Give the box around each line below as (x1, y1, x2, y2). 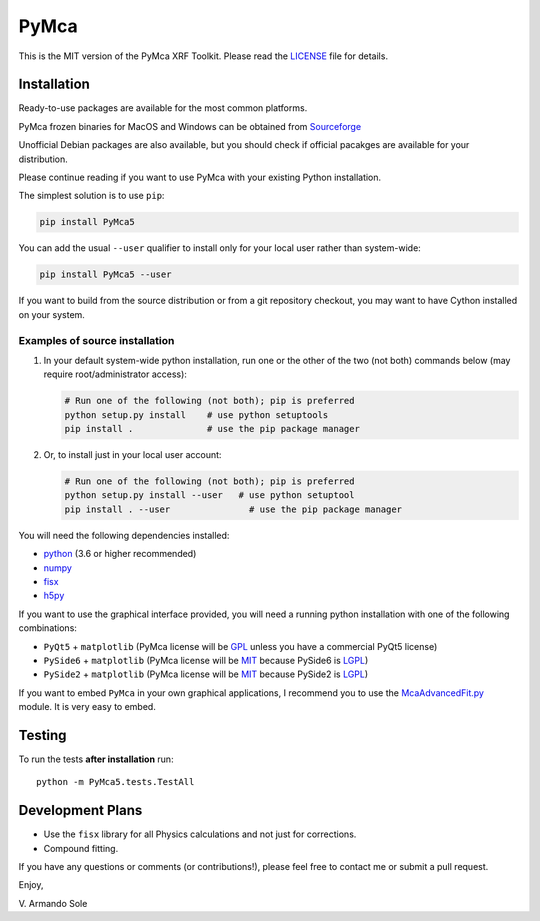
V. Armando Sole (18, 897, 88, 909)
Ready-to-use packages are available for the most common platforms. (18, 102, 308, 114)
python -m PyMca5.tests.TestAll (36, 776, 195, 788)
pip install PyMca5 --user (39, 269, 172, 280)
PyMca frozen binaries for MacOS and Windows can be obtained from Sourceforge (18, 120, 362, 132)
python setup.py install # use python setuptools (64, 409, 329, 420)
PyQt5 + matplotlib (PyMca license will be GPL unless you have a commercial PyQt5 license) (43, 640, 438, 652)
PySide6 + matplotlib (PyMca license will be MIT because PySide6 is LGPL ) (43, 654, 369, 666)
